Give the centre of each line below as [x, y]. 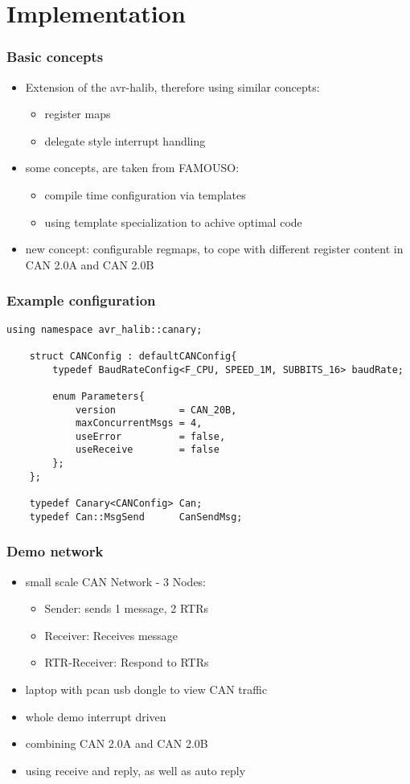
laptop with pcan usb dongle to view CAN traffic [146, 689]
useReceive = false [147, 450]
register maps [78, 114]
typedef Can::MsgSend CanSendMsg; [136, 517]
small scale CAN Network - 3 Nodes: [116, 581]
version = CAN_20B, [156, 410]
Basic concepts [55, 57]
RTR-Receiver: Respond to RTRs [127, 662]
